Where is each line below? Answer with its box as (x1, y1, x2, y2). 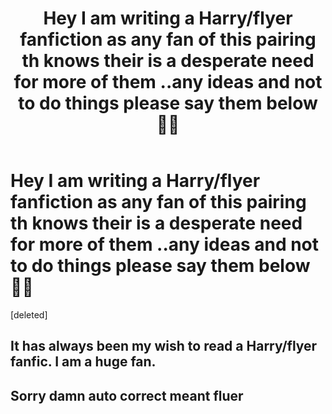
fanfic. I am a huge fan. (10, 353, 157, 371)
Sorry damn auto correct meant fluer (10, 387, 244, 404)
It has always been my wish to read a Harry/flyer (10, 338, 318, 355)
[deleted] (10, 308, 48, 321)
